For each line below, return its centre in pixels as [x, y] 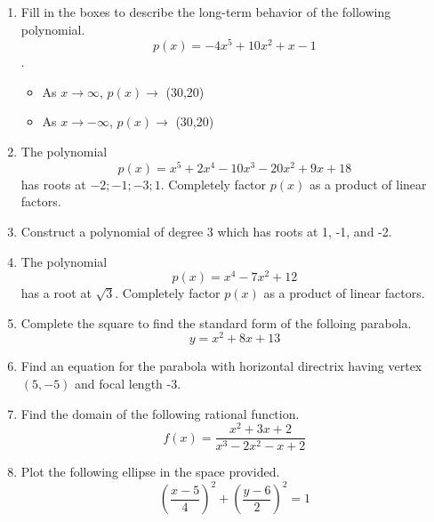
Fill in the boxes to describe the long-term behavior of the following [206, 12]
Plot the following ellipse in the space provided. [150, 472]
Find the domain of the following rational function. [160, 413]
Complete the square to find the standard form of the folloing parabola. [216, 322]
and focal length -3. [128, 384]
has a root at [56, 293]
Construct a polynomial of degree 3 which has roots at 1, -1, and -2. [206, 231]
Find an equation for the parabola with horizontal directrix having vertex [221, 366]
